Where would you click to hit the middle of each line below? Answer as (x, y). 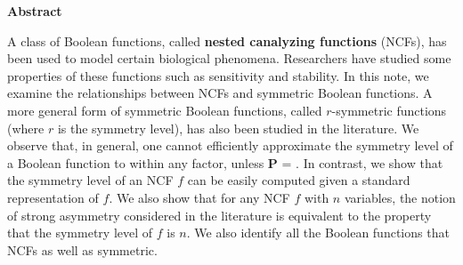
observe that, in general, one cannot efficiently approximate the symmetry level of (230, 145)
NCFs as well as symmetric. (82, 249)
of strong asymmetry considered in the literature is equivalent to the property (219, 215)
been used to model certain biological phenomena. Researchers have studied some (229, 58)
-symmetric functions (389, 110)
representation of (53, 197)
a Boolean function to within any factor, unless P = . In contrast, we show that (225, 162)
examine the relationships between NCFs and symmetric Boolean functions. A (220, 93)
